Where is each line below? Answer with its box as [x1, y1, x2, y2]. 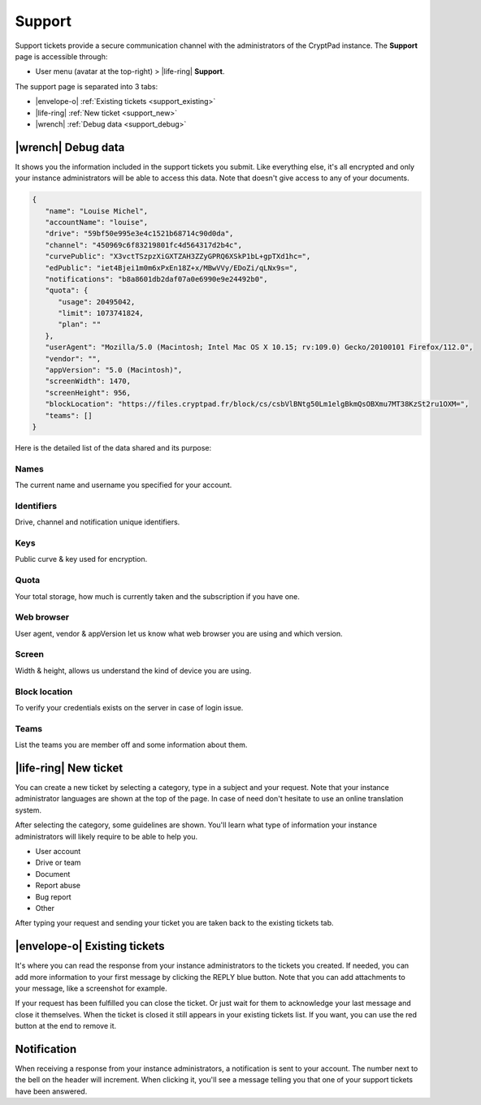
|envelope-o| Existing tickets [15, 939, 165, 953]
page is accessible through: [15, 51, 108, 61]
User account [35, 846, 81, 856]
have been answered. [15, 1086, 88, 1096]
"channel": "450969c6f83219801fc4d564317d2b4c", [45, 240, 243, 249]
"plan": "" [58, 320, 102, 329]
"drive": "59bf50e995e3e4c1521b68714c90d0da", [45, 229, 234, 239]
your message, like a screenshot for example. [15, 983, 168, 993]
